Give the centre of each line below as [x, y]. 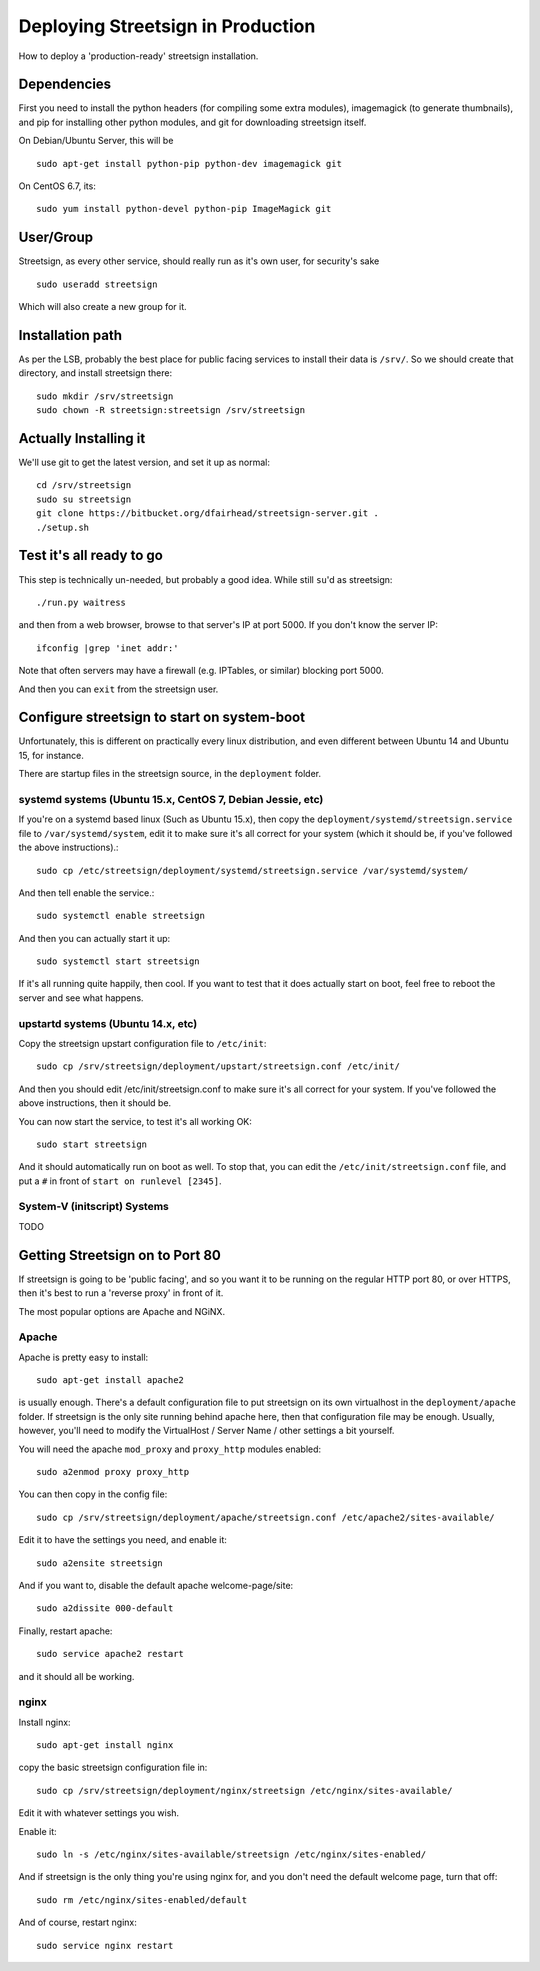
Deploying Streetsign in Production [167, 26]
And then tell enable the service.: [86, 892]
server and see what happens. [81, 997]
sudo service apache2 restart [110, 1654]
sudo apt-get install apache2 [110, 1380]
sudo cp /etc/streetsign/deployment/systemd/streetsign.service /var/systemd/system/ [252, 870]
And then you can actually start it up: [94, 938]
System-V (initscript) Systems [94, 1207]
